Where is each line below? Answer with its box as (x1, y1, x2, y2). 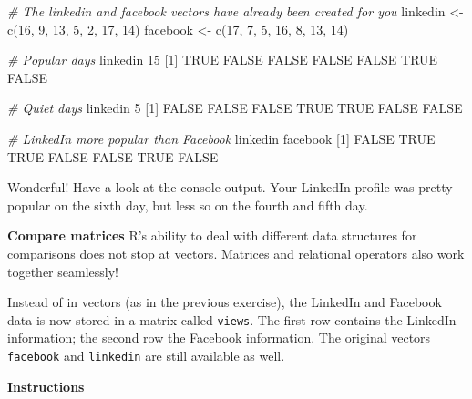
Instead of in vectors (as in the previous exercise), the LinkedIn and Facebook (7, 292, 442, 312)
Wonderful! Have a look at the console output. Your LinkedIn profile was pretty (7, 178, 453, 197)
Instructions (7, 376, 85, 395)
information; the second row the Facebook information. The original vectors (7, 328, 431, 347)
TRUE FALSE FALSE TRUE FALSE (7, 147, 219, 166)
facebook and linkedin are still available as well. (7, 345, 285, 364)
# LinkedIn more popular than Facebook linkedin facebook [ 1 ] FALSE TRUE (7, 128, 436, 148)
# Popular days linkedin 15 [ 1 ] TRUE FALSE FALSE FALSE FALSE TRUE (7, 50, 438, 69)
